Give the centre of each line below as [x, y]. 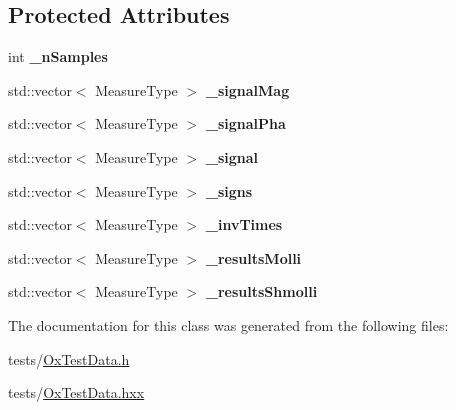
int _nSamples [58, 56]
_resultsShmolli [261, 291]
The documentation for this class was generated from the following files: [228, 324]
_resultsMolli [253, 257]
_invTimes [244, 224]
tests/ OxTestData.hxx [76, 392]
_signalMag [247, 89]
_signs [229, 190]
